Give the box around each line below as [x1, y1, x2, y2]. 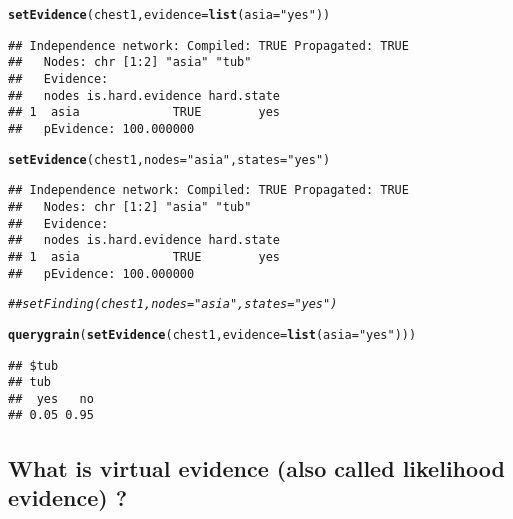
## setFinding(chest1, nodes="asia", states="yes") [8, 297, 338, 312]
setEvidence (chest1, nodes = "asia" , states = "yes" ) [8, 152, 331, 167]
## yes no [8, 391, 94, 406]
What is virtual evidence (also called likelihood [8, 452, 505, 483]
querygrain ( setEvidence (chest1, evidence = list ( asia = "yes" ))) [8, 327, 417, 342]
